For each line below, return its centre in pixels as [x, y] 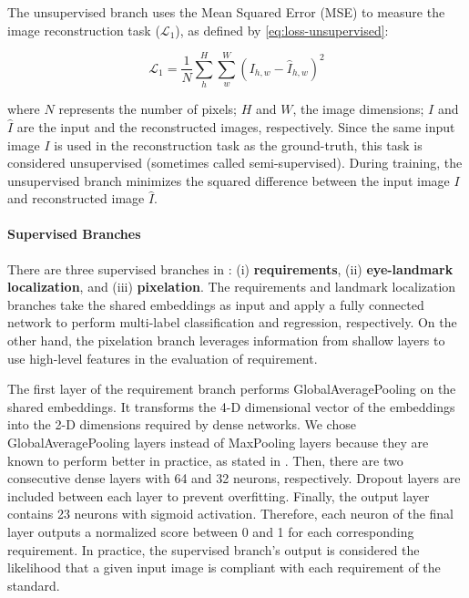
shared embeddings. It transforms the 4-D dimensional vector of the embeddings [231, 406]
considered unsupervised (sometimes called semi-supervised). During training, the [235, 163]
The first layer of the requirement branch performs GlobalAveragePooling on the [232, 389]
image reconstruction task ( [84, 30]
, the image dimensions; [358, 109]
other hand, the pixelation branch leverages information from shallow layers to [226, 340]
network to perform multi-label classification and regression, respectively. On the [232, 322]
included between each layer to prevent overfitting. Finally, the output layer [219, 495]
